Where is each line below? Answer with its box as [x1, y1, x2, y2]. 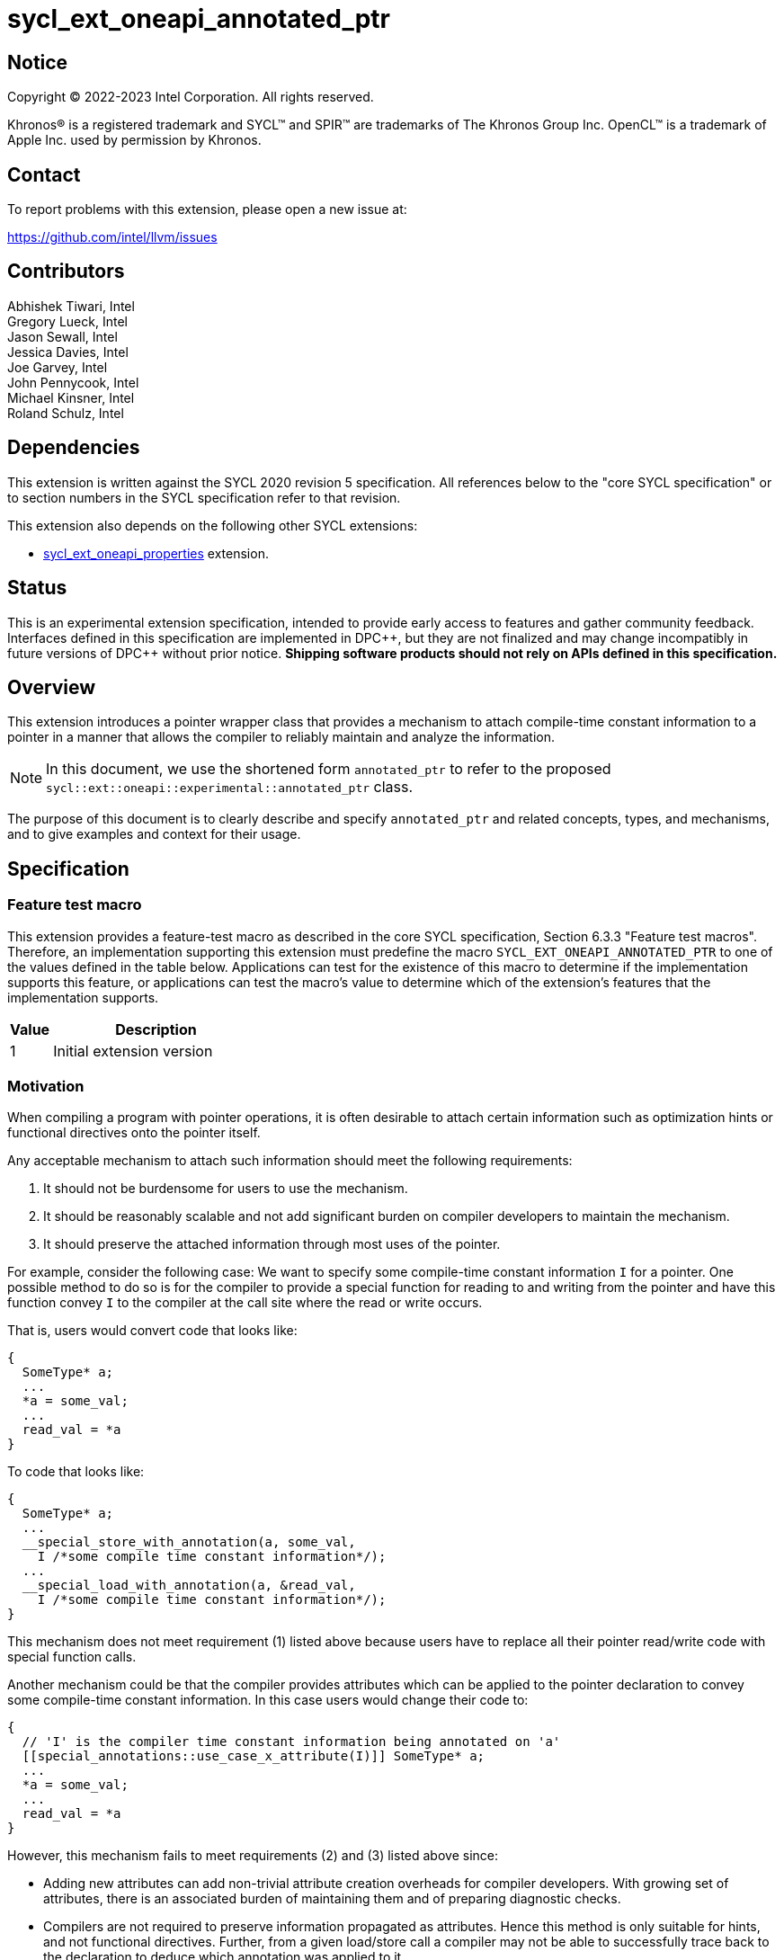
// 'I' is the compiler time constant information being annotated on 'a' [22, 1734, 561, 1750]
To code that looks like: [7, 1464, 145, 1480]
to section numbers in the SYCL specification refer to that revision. [7, 489, 401, 505]
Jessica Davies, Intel [7, 343, 129, 360]
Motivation [7, 1076, 85, 1095]
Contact [7, 163, 81, 186]
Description [115, 1020, 197, 1038]
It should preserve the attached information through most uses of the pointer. [43, 1236, 501, 1252]
